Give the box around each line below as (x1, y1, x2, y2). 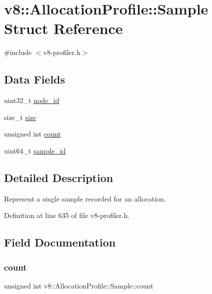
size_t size (4, 111, 36, 122)
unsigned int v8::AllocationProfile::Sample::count (4, 280, 153, 290)
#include (4, 47, 32, 57)
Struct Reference (4, 18, 123, 38)
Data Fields (4, 71, 65, 87)
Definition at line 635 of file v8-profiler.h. (4, 210, 130, 220)
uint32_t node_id (4, 95, 59, 105)
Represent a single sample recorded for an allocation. (4, 193, 166, 203)
